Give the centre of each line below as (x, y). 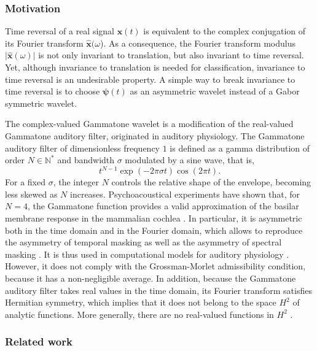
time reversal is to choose (53, 91)
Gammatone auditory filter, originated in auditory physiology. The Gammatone (155, 135)
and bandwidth (86, 160)
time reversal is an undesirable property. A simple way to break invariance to (150, 79)
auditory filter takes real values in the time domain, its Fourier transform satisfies (158, 290)
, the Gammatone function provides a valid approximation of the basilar (163, 206)
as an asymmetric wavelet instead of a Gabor (215, 91)
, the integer (76, 182)
